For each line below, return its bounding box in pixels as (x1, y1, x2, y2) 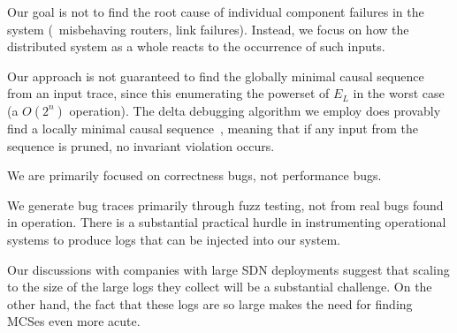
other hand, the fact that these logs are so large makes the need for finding (7, 294, 413, 313)
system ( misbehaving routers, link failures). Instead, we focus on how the (7, 19, 409, 38)
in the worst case (353, 84, 445, 102)
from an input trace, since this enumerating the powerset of (7, 84, 330, 102)
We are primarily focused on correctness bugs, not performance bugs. (7, 166, 382, 185)
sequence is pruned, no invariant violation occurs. (7, 136, 275, 155)
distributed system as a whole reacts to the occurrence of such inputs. (7, 37, 385, 56)
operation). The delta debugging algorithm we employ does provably (69, 101, 441, 119)
